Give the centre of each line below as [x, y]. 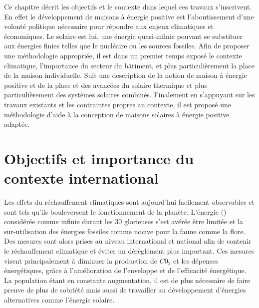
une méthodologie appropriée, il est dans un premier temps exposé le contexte [123, 55]
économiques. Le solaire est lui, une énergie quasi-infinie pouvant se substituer [124, 36]
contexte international [81, 178]
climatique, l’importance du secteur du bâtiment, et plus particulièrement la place [129, 65]
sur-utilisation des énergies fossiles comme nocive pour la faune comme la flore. [125, 231]
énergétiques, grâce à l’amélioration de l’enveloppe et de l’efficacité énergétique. [125, 270]
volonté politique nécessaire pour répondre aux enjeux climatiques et [109, 26]
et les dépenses [196, 260]
